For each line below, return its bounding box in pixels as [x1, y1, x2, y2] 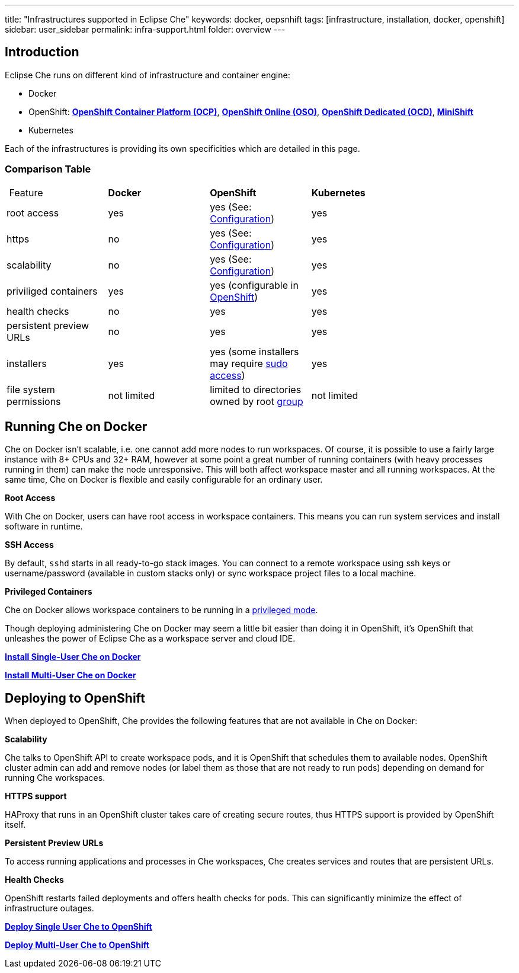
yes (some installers [210, 345, 299, 358]
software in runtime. [5, 521, 83, 532]
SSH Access [5, 540, 54, 550]
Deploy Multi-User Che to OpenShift [5, 940, 149, 950]
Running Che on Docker [5, 419, 148, 435]
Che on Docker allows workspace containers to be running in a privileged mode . [5, 605, 318, 615]
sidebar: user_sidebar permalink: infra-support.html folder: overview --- [5, 24, 286, 34]
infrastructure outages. [5, 903, 94, 914]
